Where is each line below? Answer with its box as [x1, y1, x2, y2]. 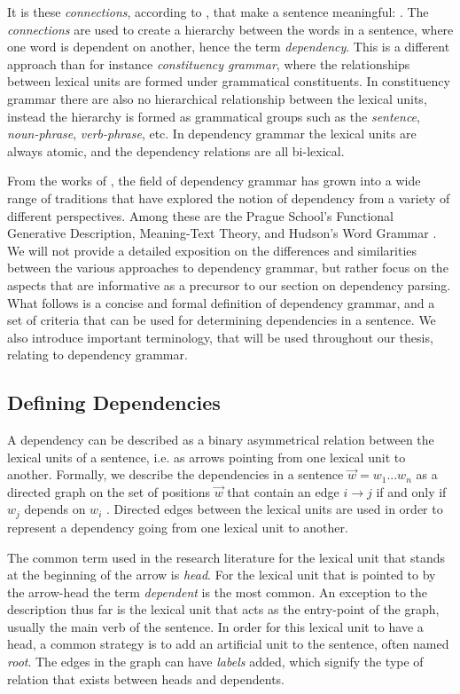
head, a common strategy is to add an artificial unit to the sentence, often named [7, 635, 449, 653]
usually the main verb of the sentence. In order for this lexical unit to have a [7, 617, 424, 635]
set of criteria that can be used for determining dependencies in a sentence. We [7, 311, 436, 329]
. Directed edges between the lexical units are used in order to [105, 500, 443, 518]
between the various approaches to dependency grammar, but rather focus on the [7, 258, 448, 277]
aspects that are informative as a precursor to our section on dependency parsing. [7, 275, 451, 294]
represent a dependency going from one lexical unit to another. [7, 517, 348, 536]
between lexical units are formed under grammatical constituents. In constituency [7, 72, 450, 91]
